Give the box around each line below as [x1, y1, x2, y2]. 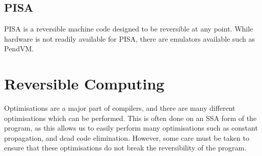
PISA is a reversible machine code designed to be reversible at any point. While [4, 23, 253, 34]
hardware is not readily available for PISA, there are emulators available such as [4, 33, 255, 44]
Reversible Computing [4, 73, 165, 94]
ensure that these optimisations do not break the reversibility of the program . [4, 142, 247, 153]
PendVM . [4, 43, 34, 54]
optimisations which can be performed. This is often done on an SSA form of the [4, 112, 257, 123]
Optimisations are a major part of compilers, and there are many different [4, 103, 235, 113]
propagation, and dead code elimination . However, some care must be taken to [4, 132, 249, 143]
